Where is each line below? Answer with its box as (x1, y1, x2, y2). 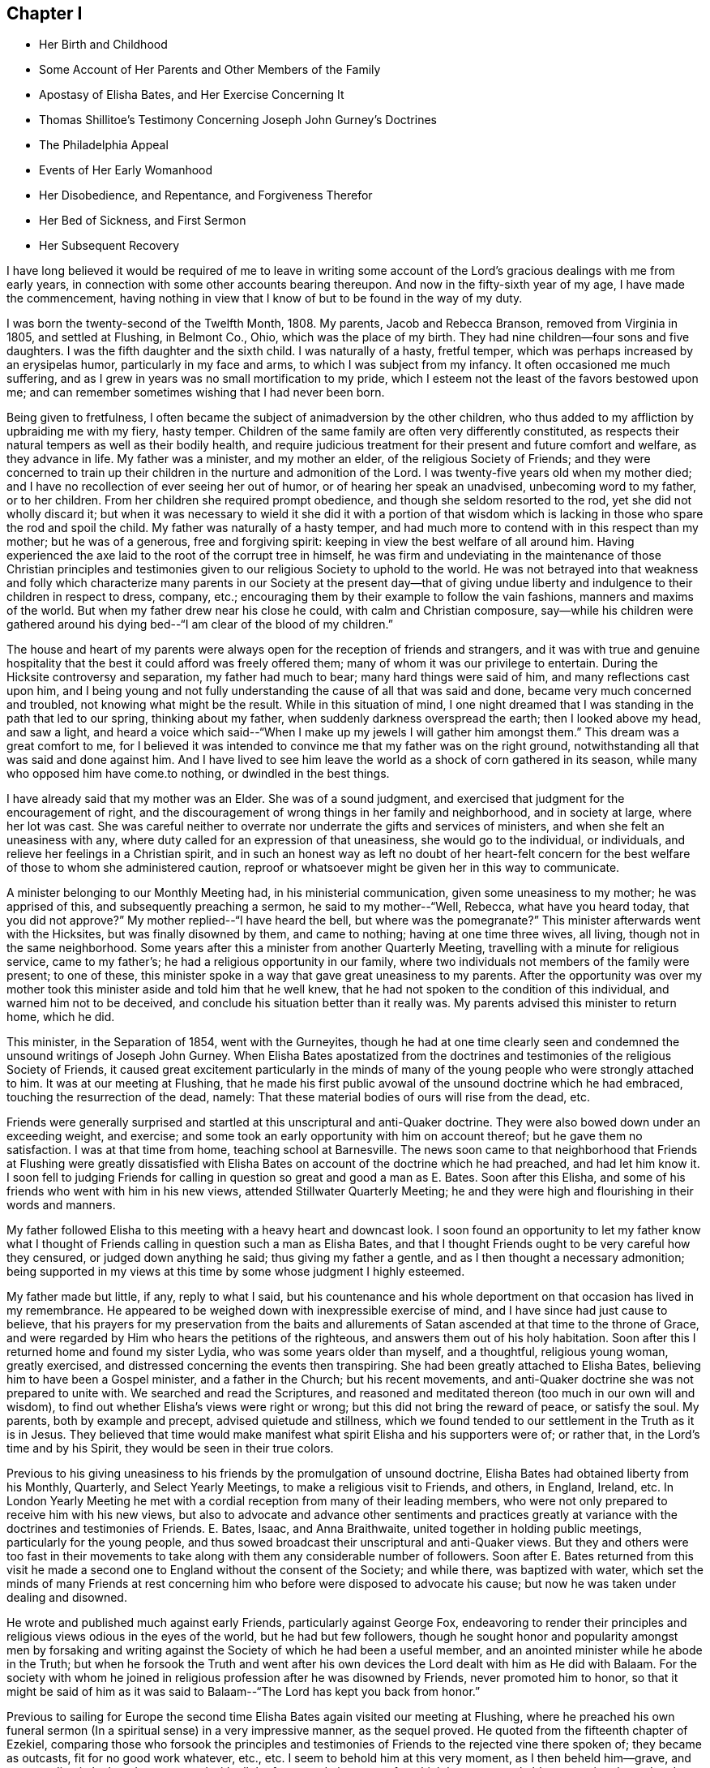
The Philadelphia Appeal (39, 138, 169, 152)
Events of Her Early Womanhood (39, 163, 213, 178)
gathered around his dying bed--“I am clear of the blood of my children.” (6, 617, 393, 632)
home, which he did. (6, 1010, 115, 1024)
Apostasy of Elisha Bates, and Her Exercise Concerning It (39, 88, 344, 102)
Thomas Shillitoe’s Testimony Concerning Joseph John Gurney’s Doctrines (39, 113, 437, 127)
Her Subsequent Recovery (39, 238, 180, 253)
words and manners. (6, 1198, 116, 1212)
